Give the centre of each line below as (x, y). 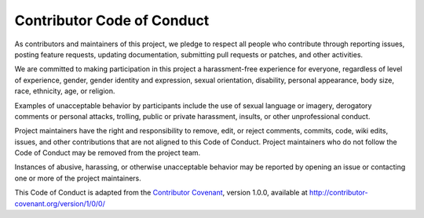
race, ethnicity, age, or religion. (65, 91)
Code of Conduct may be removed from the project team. (108, 153)
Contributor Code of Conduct (112, 20)
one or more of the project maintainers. (78, 178)
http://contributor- (338, 193)
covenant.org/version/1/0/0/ (60, 203)
